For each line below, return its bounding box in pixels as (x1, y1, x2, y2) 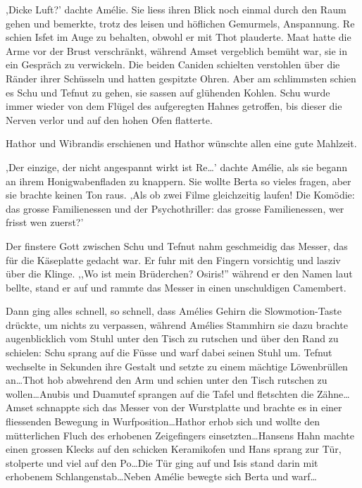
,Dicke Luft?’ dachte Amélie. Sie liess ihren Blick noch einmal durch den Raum (6, 2, 347, 16)
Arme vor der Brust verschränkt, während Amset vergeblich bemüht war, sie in (6, 43, 347, 58)
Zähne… (316, 386, 350, 401)
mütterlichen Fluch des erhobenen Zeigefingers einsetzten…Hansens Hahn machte (6, 427, 354, 442)
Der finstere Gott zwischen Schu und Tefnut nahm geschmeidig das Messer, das (6, 238, 348, 253)
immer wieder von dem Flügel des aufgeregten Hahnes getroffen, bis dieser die (6, 99, 342, 113)
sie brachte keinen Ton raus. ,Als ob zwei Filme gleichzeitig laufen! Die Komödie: (6, 187, 355, 202)
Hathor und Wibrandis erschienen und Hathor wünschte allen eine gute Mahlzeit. (6, 136, 357, 151)
